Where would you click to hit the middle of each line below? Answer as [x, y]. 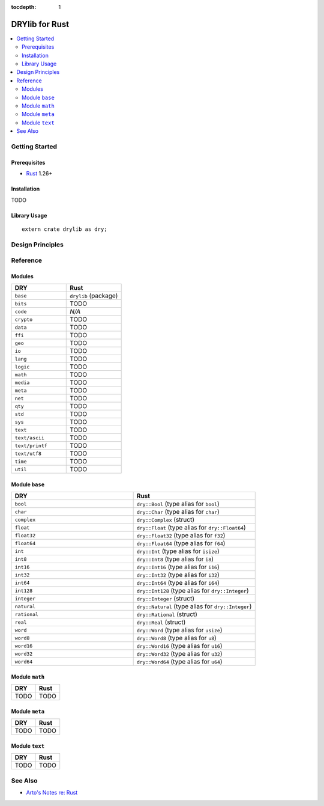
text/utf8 [28, 453]
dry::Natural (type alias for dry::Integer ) [194, 606]
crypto [24, 319]
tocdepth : [24, 7]
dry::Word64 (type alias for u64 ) [179, 662]
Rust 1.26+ [39, 174]
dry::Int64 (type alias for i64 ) [178, 583]
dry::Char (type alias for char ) [178, 512]
